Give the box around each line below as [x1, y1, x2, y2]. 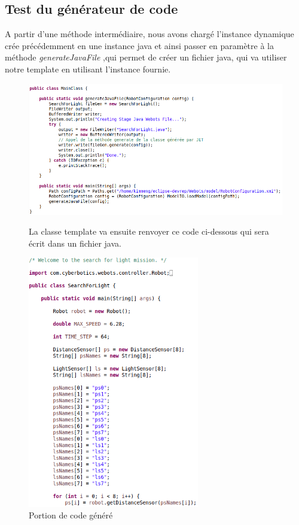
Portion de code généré [29, 509, 113, 521]
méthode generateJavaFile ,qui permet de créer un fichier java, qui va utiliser [5, 51, 287, 63]
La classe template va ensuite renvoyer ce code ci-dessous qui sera [29, 225, 269, 238]
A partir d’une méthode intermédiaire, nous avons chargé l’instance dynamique [5, 28, 294, 40]
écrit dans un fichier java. [29, 236, 121, 249]
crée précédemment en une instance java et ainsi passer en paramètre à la [5, 39, 274, 51]
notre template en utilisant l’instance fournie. [5, 62, 171, 75]
